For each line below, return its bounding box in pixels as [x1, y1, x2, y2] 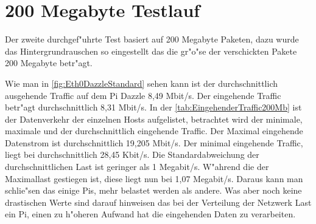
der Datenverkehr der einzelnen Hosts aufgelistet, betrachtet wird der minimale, [5, 112, 303, 125]
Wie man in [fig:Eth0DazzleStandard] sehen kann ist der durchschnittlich [5, 76, 278, 89]
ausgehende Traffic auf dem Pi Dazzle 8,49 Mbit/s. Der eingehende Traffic [5, 89, 281, 101]
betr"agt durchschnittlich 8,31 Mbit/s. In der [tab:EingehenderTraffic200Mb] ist [5, 101, 302, 114]
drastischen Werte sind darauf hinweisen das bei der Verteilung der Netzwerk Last [5, 195, 312, 208]
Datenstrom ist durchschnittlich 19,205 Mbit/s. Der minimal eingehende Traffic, [5, 136, 303, 149]
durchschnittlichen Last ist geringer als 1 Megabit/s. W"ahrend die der [5, 160, 269, 173]
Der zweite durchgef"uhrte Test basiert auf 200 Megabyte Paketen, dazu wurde [5, 33, 299, 46]
